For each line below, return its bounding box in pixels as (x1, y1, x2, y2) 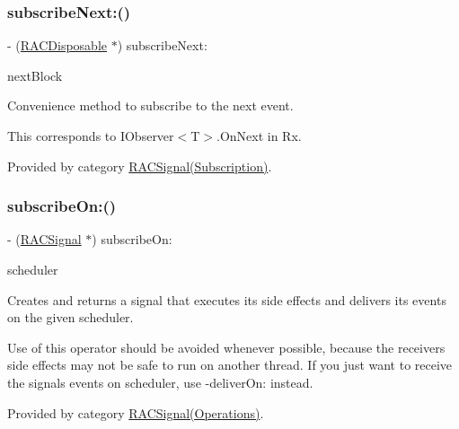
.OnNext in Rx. (216, 127, 302, 144)
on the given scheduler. (7, 308, 134, 327)
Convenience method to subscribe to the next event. (7, 96, 294, 115)
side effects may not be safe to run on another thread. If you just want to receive (7, 355, 453, 374)
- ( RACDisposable (7, 36, 107, 55)
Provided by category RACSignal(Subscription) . (7, 156, 272, 175)
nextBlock (7, 66, 63, 84)
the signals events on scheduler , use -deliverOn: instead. (7, 372, 313, 391)
